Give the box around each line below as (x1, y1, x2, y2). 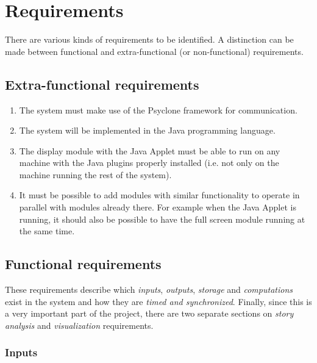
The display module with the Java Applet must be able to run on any (19, 144, 280, 157)
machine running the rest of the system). (19, 168, 172, 181)
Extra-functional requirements (5, 74, 199, 93)
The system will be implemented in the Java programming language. (19, 124, 276, 137)
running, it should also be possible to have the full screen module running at (19, 212, 305, 225)
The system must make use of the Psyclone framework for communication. (19, 103, 297, 116)
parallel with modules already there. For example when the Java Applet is (19, 201, 296, 214)
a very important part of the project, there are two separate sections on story (5, 307, 294, 320)
